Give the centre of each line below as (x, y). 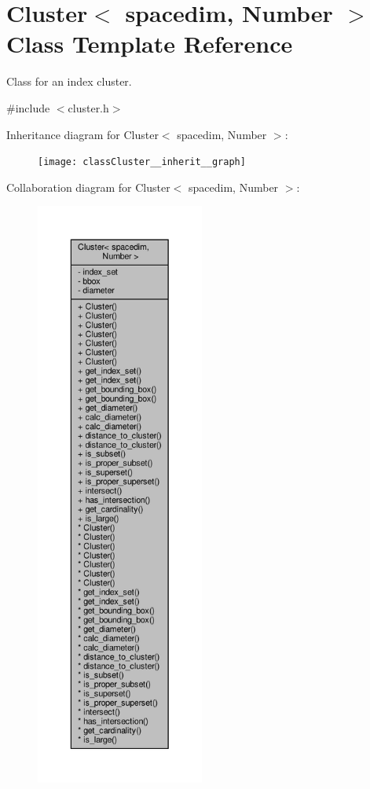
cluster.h (88, 107)
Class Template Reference (150, 44)
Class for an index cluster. (69, 81)
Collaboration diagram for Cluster (88, 187)
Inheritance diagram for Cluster (82, 134)
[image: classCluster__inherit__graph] (142, 162)
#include (28, 107)
